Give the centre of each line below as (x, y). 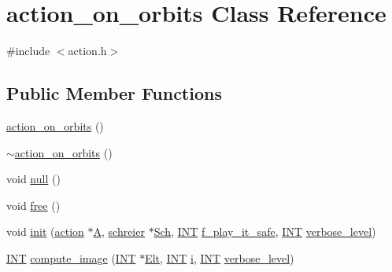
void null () (33, 179)
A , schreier (119, 232)
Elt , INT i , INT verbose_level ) (220, 257)
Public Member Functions (114, 93)
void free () (33, 205)
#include (28, 51)
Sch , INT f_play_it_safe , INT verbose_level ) (265, 232)
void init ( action (45, 232)
